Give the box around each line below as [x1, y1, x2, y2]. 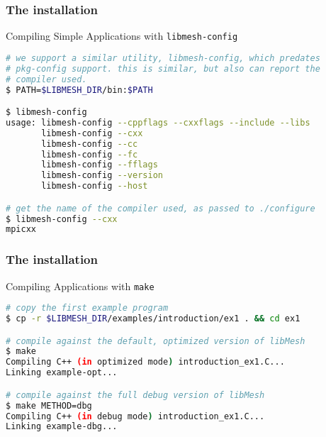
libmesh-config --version [41, 170, 163, 181]
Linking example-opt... [6, 367, 118, 378]
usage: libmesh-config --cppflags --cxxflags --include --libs [6, 117, 310, 128]
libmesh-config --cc [41, 138, 138, 149]
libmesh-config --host [41, 181, 148, 192]
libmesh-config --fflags [41, 160, 158, 170]
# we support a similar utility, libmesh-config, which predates [6, 52, 320, 63]
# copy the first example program [6, 303, 169, 314]
